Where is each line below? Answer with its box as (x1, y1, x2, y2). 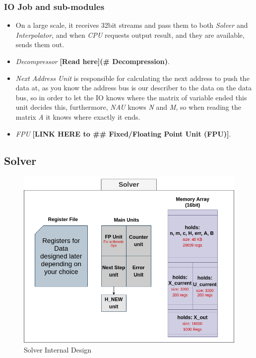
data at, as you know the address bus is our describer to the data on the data (15, 82, 252, 93)
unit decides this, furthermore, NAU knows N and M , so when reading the (15, 102, 241, 112)
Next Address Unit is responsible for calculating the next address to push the (15, 72, 250, 83)
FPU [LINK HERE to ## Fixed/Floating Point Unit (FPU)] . (15, 128, 231, 139)
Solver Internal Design (24, 344, 92, 355)
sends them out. (15, 39, 64, 50)
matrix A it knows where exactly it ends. (15, 111, 140, 122)
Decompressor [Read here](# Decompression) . (15, 56, 170, 66)
